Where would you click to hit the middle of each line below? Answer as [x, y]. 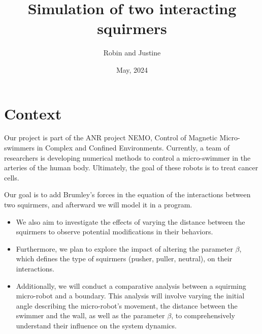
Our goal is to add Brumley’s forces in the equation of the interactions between [127, 194]
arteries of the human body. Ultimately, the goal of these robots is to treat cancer [131, 168]
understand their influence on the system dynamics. [96, 325]
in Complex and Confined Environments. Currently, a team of [133, 148]
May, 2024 [132, 69]
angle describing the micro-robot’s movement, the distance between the [127, 305]
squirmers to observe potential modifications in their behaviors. [114, 232]
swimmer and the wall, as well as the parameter [90, 315]
